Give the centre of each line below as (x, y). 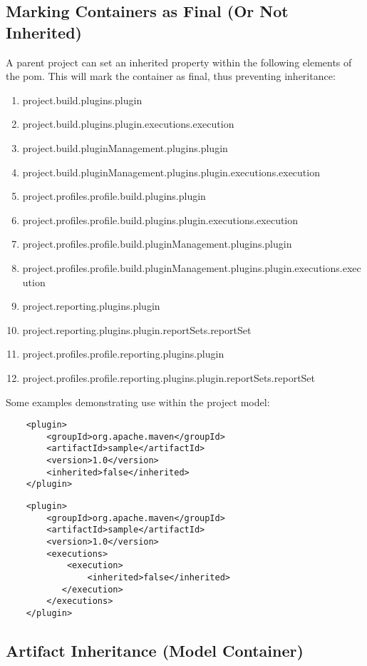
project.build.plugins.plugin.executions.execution (128, 124)
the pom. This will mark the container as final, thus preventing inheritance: (171, 76)
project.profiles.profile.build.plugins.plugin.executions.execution (160, 220)
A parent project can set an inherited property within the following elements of (179, 62)
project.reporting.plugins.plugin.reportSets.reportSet (137, 329)
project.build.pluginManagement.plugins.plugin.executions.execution (171, 172)
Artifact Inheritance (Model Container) (155, 650)
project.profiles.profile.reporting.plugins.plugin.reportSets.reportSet (169, 377)
